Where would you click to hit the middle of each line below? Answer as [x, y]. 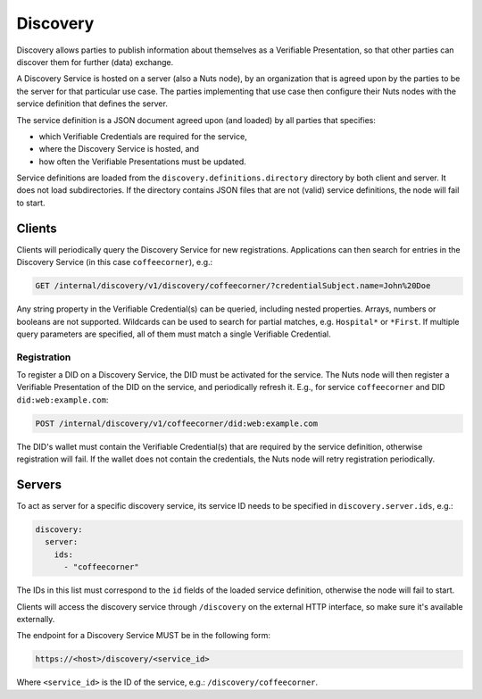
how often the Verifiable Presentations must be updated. [143, 162]
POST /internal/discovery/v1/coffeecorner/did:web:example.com [177, 423]
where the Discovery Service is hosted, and [119, 149]
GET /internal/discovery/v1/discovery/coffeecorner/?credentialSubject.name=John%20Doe [233, 286]
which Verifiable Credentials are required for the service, [143, 136]
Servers [39, 484]
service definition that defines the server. [92, 104]
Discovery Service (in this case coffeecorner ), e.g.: [115, 262]
